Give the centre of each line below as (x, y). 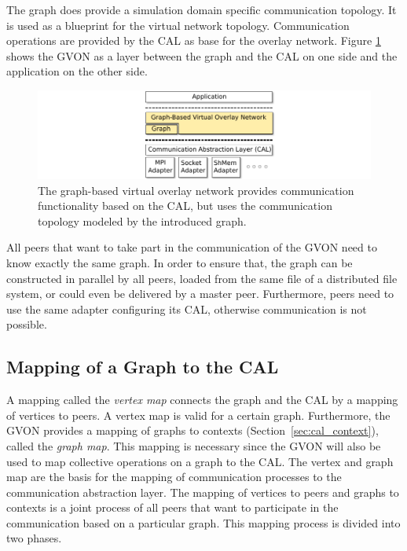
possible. (27, 324)
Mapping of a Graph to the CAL (143, 367)
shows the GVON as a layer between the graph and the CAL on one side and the (202, 55)
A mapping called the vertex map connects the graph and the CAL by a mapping (202, 400)
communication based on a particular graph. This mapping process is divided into (203, 522)
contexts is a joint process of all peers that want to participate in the (172, 507)
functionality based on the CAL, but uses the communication (185, 206)
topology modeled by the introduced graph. (142, 220)
